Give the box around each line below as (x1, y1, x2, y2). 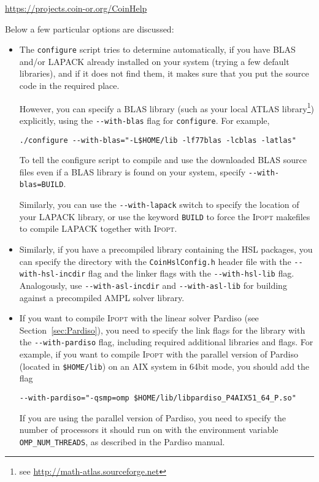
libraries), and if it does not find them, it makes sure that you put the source (19, 67, 309, 80)
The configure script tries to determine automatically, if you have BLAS (19, 43, 296, 56)
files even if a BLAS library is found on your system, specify (19, 165, 246, 178)
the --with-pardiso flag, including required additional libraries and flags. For (19, 335, 313, 348)
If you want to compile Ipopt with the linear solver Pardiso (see (19, 312, 259, 324)
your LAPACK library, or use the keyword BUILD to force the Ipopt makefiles (19, 210, 310, 223)
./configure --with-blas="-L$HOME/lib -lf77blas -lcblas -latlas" (19, 136, 296, 145)
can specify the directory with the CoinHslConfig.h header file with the (19, 254, 291, 267)
